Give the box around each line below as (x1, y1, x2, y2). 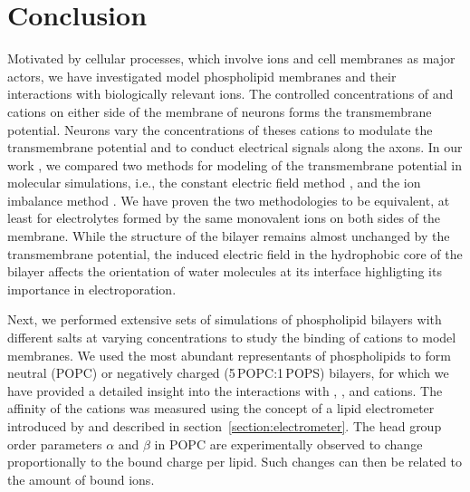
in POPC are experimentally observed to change (154, 434, 423, 453)
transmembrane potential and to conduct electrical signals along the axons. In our (7, 138, 463, 157)
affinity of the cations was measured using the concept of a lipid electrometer (7, 399, 435, 418)
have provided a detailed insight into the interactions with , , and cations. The (7, 381, 443, 400)
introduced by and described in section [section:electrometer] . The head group (7, 417, 442, 435)
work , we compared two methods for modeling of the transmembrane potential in (7, 155, 463, 174)
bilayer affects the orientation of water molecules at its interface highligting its (7, 262, 442, 281)
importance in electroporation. (7, 279, 177, 298)
